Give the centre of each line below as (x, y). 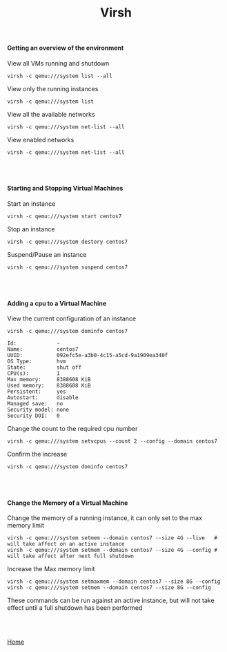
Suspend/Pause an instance (47, 255)
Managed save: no (35, 404)
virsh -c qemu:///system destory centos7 (68, 242)
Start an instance (31, 204)
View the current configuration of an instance (72, 318)
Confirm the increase (37, 454)
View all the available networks (51, 114)
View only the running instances (53, 88)
